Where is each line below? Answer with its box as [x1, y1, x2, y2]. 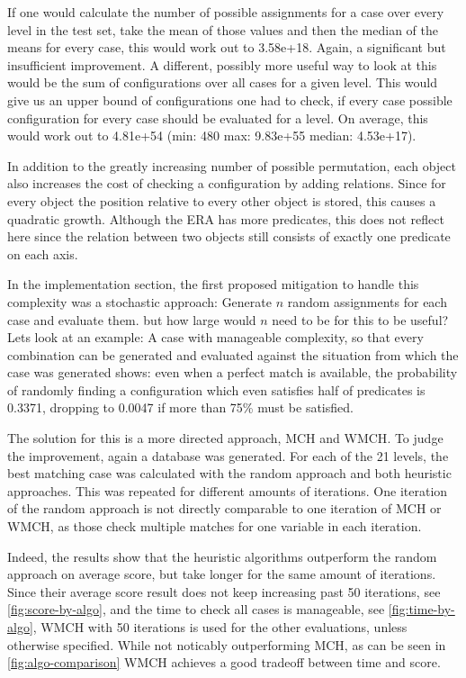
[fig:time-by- [388, 600, 455, 619]
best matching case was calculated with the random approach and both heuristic [7, 464, 452, 483]
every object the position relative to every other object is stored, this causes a [7, 191, 436, 210]
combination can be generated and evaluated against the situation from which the [7, 345, 459, 364]
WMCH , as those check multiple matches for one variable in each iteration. [7, 517, 422, 536]
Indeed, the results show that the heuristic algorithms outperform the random [7, 547, 437, 565]
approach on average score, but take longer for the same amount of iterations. [7, 565, 436, 583]
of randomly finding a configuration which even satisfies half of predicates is [7, 380, 426, 399]
